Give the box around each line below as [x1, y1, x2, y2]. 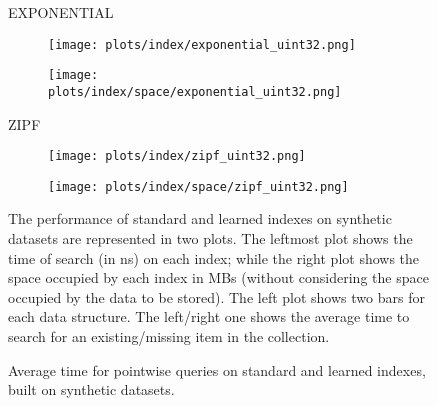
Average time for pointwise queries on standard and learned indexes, [8, 359, 426, 380]
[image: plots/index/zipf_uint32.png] [48, 149, 306, 164]
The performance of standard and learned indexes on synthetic [8, 208, 392, 229]
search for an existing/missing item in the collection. [8, 326, 330, 347]
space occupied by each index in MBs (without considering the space [8, 267, 429, 288]
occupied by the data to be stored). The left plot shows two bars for [8, 286, 425, 307]
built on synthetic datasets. [8, 379, 175, 400]
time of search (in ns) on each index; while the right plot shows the [8, 247, 420, 268]
